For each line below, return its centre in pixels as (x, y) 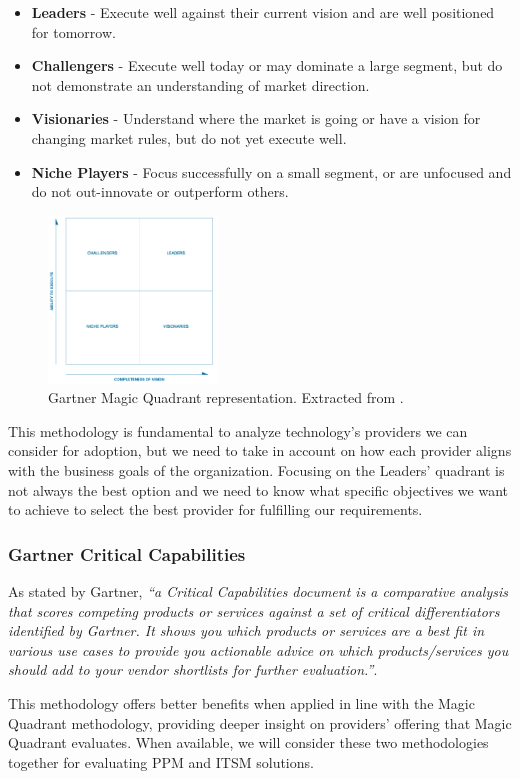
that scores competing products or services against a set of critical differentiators (254, 610)
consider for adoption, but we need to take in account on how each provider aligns (260, 450)
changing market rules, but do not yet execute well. (189, 137)
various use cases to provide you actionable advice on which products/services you (258, 649)
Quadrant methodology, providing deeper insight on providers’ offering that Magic (260, 722)
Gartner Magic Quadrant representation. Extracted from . (226, 397)
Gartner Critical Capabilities (127, 553)
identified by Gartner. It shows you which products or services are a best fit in (246, 630)
